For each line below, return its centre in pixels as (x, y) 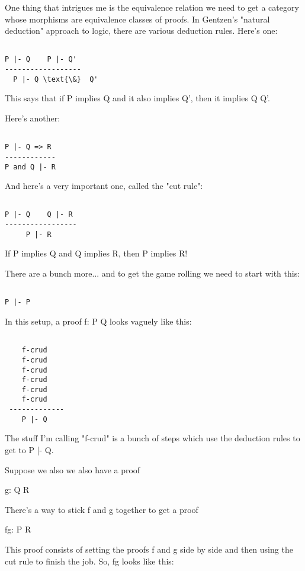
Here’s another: (33, 118)
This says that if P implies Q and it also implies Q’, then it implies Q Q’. (137, 98)
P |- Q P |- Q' (41, 60)
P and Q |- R (30, 167)
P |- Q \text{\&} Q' (56, 79)
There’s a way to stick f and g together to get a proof (102, 509)
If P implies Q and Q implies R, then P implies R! (96, 253)
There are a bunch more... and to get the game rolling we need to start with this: (152, 273)
